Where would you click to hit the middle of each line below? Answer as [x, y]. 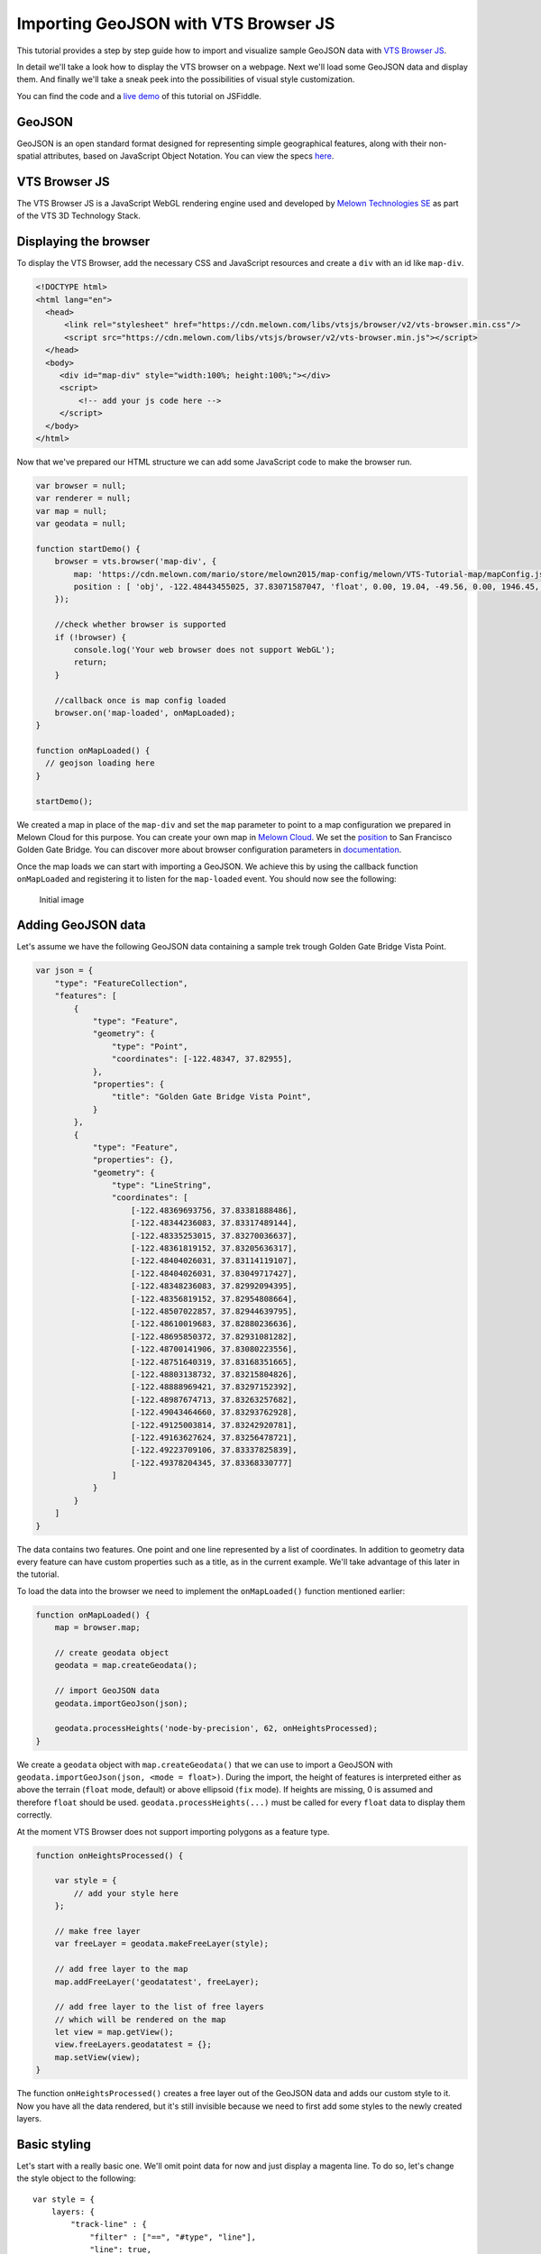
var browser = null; [81, 486]
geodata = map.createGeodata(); [126, 1665]
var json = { [64, 971]
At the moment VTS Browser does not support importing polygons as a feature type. [173, 1831]
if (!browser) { [90, 637]
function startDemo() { [88, 549]
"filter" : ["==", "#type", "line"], [173, 2237]
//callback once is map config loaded [140, 700]
